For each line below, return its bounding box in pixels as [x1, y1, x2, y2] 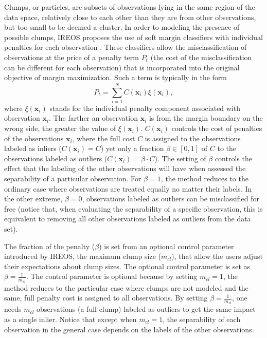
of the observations [4, 133, 64, 143]
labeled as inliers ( [4, 143, 62, 154]
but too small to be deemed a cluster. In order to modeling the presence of [4, 22, 240, 32]
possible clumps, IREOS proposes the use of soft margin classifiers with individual [4, 31, 263, 42]
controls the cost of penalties [171, 123, 262, 134]
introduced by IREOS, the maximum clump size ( [4, 251, 162, 261]
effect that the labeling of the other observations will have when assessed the [4, 163, 246, 174]
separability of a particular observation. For [4, 173, 141, 184]
